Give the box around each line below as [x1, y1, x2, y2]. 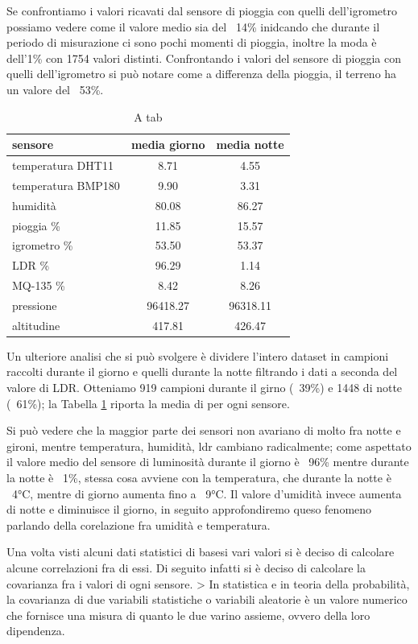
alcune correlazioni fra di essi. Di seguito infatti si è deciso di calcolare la [6, 559, 366, 576]
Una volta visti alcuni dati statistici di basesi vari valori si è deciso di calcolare [6, 543, 395, 560]
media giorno [130, 136, 205, 153]
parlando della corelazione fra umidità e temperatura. [6, 516, 271, 533]
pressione [12, 296, 57, 313]
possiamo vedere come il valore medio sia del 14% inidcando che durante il [6, 18, 380, 35]
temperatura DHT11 [12, 157, 114, 173]
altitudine [12, 316, 60, 333]
